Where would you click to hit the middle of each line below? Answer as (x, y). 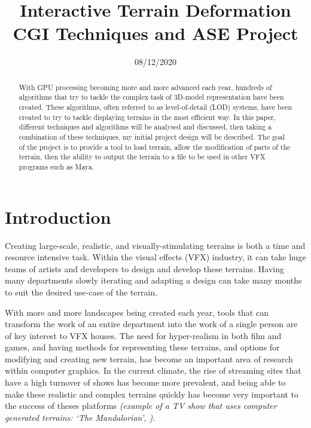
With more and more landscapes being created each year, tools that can (137, 312)
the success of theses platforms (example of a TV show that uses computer (141, 406)
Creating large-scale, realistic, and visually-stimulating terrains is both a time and (155, 245)
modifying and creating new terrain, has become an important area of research (149, 358)
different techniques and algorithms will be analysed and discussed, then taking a (145, 127)
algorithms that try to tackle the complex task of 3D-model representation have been (151, 97)
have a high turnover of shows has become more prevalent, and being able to (145, 382)
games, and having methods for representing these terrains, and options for (142, 347)
